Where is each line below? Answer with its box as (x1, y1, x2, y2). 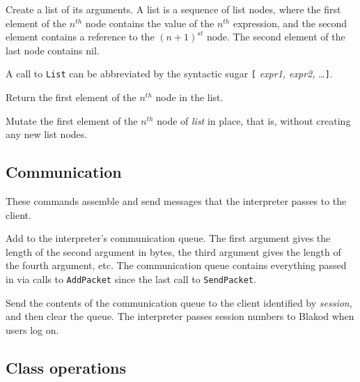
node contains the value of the (85, 15, 214, 30)
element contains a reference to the (6, 29, 155, 44)
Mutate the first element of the (6, 113, 138, 128)
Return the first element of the (6, 90, 136, 105)
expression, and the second (233, 15, 347, 30)
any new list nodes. (6, 127, 88, 142)
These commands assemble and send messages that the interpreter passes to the (6, 194, 347, 208)
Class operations (6, 356, 127, 378)
